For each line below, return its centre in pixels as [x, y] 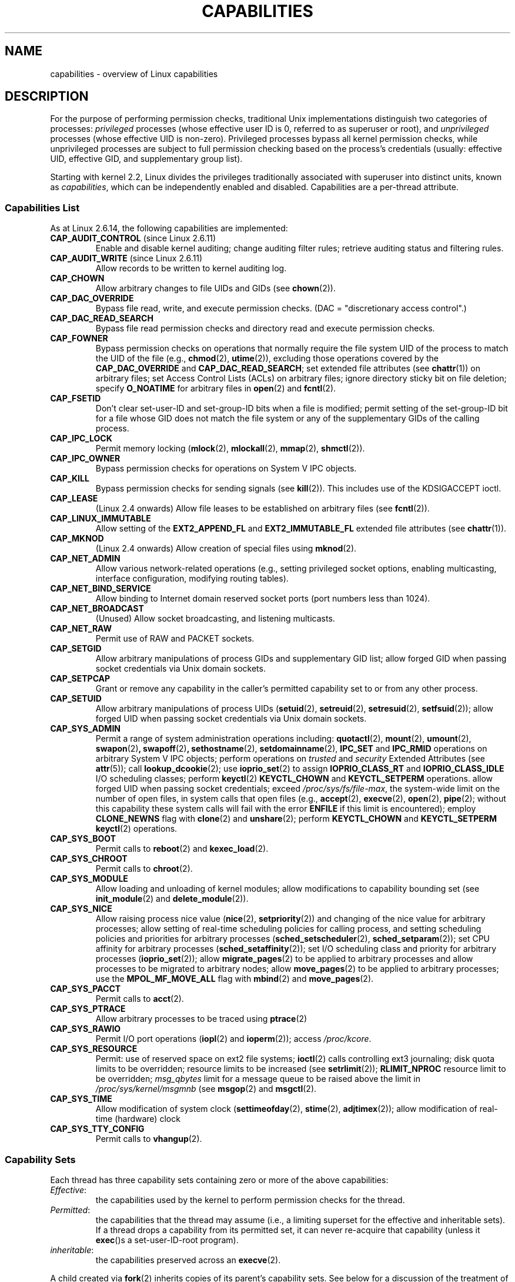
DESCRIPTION [47, 97]
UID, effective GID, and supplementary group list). [146, 159]
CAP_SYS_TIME [81, 1099]
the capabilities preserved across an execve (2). [188, 1260]
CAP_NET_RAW [81, 629]
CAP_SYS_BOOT [83, 839]
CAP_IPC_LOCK [81, 439]
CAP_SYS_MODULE [89, 879]
